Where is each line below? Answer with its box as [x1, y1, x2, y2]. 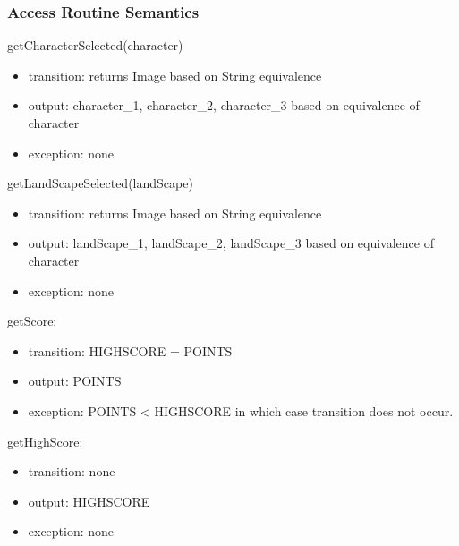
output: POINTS [28, 371, 122, 390]
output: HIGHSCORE [28, 491, 150, 510]
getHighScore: [7, 431, 83, 450]
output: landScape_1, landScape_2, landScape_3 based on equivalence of [28, 234, 434, 252]
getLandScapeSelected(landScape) [7, 174, 193, 192]
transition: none [28, 462, 115, 481]
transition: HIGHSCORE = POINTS [28, 341, 233, 360]
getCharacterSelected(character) [7, 36, 183, 55]
